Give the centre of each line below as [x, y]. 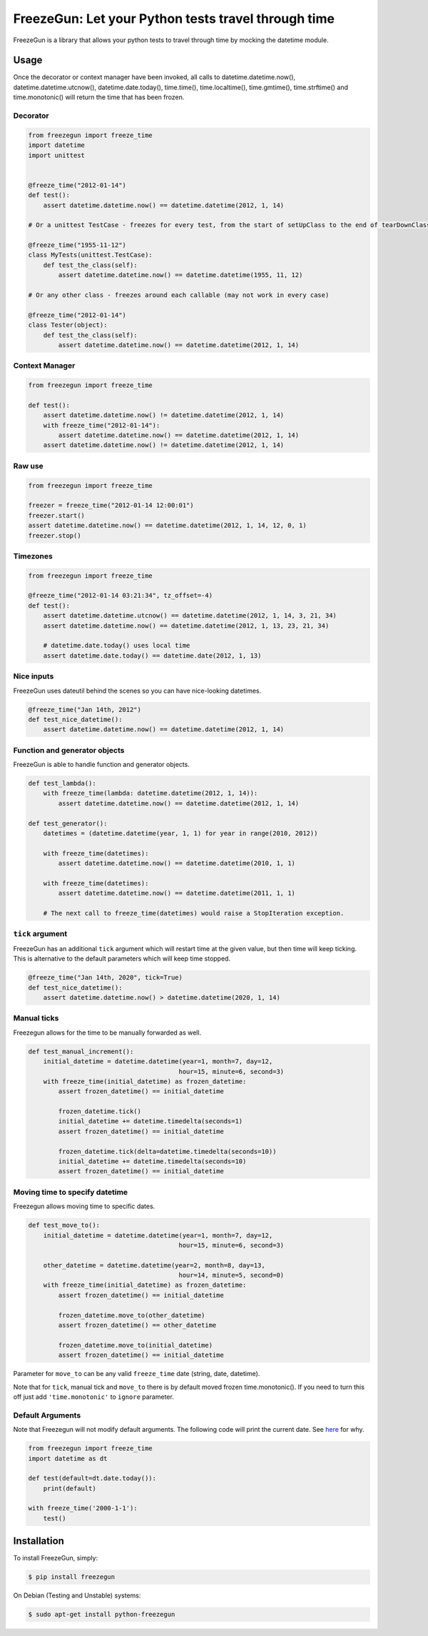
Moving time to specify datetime [71, 1192]
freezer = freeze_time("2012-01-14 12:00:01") [111, 506]
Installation [39, 1541]
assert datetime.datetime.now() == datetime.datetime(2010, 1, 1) [177, 863]
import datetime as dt [68, 1458]
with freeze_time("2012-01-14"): [102, 425]
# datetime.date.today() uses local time [117, 646]
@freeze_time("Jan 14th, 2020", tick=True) [106, 978]
